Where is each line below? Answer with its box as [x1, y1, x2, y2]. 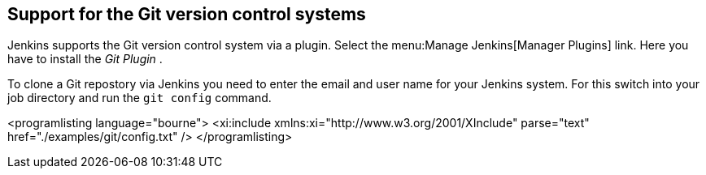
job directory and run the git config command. [7, 91, 272, 105]
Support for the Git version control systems [7, 4, 366, 24]
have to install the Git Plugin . [7, 52, 163, 66]
